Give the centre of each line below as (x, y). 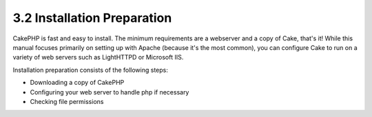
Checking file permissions (67, 101)
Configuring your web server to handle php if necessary (110, 92)
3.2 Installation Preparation (92, 18)
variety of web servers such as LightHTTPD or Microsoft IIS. (98, 57)
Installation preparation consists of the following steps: (90, 70)
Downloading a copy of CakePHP (77, 83)
